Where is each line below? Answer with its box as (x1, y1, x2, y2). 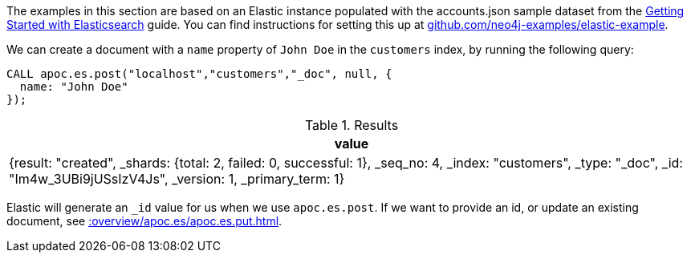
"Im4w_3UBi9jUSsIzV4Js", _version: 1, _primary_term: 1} (9, 171, 345, 187)
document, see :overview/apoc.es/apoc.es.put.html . (6, 214, 282, 228)
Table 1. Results (304, 117, 399, 133)
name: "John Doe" (19, 80, 128, 93)
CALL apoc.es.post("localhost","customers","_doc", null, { (6, 67, 392, 80)
